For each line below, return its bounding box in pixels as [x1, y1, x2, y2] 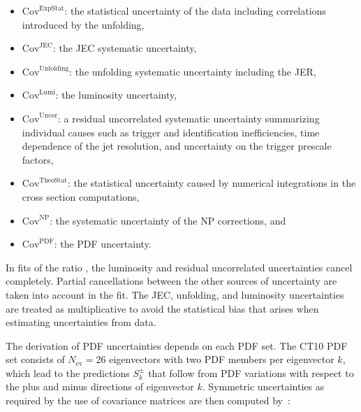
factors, [22, 152, 54, 166]
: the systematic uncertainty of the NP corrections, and [50, 213, 286, 227]
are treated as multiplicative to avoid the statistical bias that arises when [6, 301, 319, 315]
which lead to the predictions [6, 365, 130, 380]
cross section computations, [22, 189, 140, 204]
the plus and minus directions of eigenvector [6, 379, 194, 394]
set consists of [6, 352, 65, 367]
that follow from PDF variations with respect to [148, 365, 354, 380]
